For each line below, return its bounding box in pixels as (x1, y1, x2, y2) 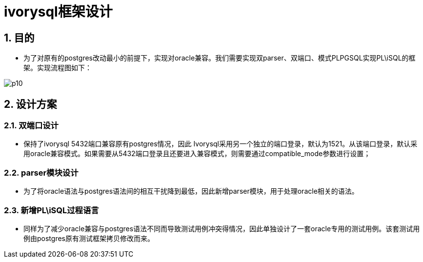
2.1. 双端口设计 (4, 121, 59, 131)
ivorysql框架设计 (4, 3, 113, 20)
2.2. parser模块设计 (4, 167, 79, 178)
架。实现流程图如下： (23, 63, 92, 72)
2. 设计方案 (4, 98, 57, 110)
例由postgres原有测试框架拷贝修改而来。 (23, 234, 154, 242)
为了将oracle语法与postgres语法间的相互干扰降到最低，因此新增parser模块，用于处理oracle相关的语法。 (23, 187, 359, 196)
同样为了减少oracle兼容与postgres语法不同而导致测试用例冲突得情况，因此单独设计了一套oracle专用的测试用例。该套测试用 (23, 224, 420, 233)
